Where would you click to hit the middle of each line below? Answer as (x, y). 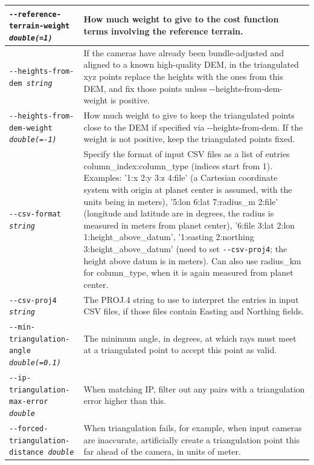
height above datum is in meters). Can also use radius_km (192, 260)
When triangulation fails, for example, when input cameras (193, 428)
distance (27, 453)
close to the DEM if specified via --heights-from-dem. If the (193, 127)
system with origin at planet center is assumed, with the (188, 189)
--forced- (29, 428)
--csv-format (35, 214)
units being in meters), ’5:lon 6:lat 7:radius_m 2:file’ (181, 201)
